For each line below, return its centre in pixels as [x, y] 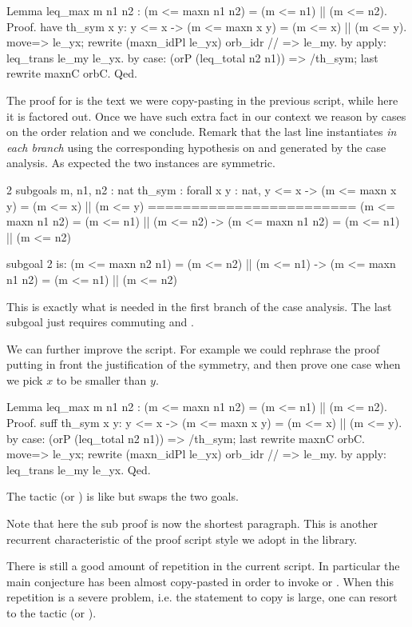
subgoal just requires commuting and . [100, 322]
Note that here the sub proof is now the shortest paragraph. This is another [192, 523]
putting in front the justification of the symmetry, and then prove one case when [204, 364]
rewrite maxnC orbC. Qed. [72, 73]
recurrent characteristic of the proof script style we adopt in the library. [182, 539]
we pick [25, 379]
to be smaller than [101, 379]
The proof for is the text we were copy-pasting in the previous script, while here [202, 100]
